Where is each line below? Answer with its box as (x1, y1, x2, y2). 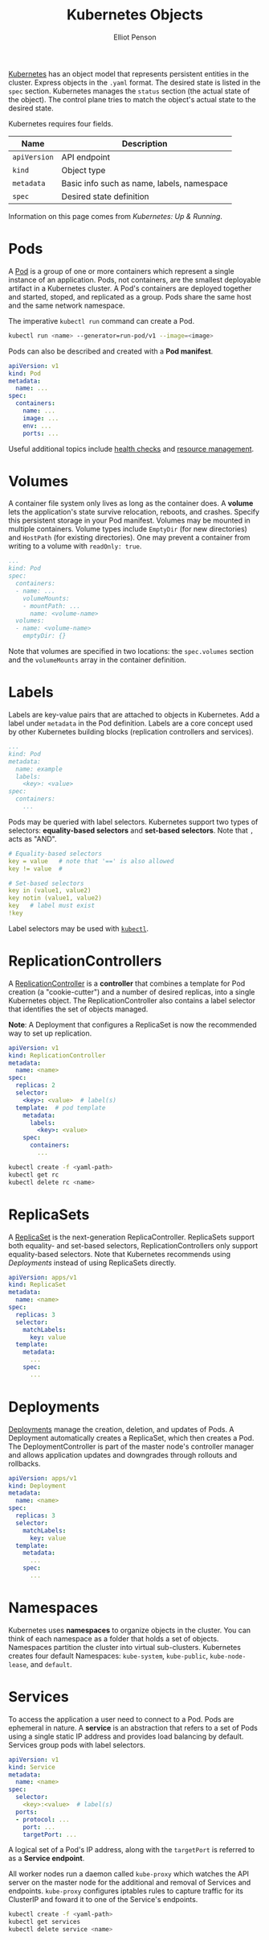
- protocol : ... (15, 1815, 70, 1823)
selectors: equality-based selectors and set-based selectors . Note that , (8, 825, 255, 835)
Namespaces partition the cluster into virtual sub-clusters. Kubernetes (8, 1642, 241, 1652)
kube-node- (210, 1653, 247, 1661)
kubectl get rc (8, 1170, 59, 1179)
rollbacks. (8, 1458, 41, 1468)
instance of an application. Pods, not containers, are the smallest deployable (8, 275, 261, 284)
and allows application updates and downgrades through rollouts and (8, 1450, 238, 1459)
